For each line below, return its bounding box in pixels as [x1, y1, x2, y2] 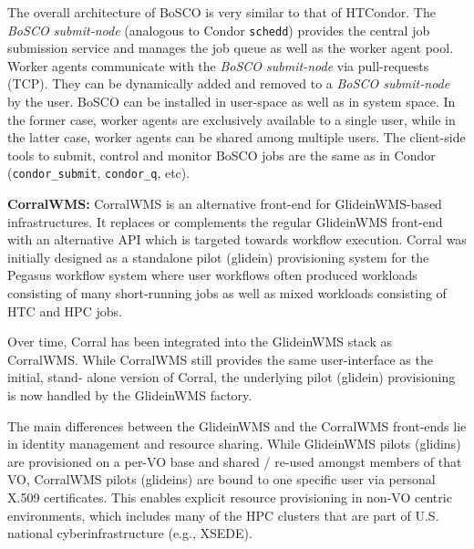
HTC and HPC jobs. [7, 301, 122, 320]
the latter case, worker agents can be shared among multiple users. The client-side [7, 128, 466, 147]
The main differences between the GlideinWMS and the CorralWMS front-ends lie [7, 416, 467, 435]
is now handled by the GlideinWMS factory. [7, 386, 252, 404]
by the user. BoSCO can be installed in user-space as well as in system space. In [7, 92, 456, 111]
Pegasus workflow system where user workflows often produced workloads [7, 265, 417, 285]
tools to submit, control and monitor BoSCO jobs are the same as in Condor [7, 145, 436, 164]
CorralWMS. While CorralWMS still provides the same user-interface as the [7, 349, 433, 368]
